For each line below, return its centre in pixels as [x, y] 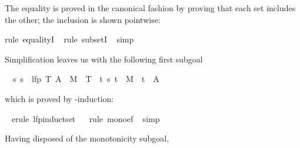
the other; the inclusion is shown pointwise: [83, 19]
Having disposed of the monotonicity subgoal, [87, 138]
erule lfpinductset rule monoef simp [86, 118]
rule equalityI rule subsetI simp [69, 39]
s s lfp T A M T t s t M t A [86, 79]
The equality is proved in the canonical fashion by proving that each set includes [150, 8]
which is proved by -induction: [59, 98]
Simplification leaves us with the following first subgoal [104, 59]
